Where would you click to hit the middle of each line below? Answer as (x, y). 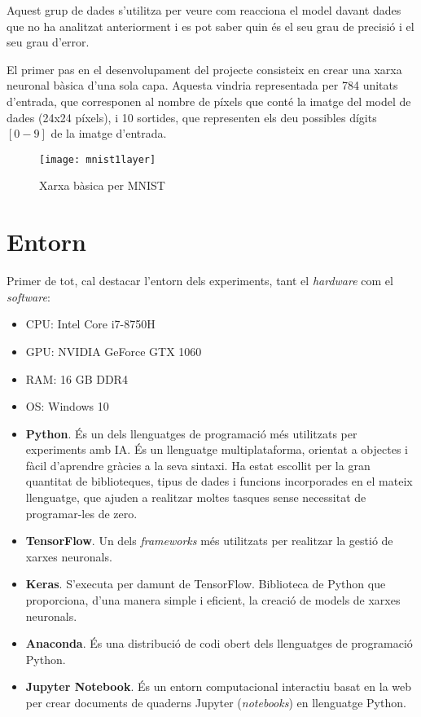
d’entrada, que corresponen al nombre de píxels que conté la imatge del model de (209, 101)
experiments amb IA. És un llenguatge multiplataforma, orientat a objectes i (217, 449)
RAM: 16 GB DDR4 (77, 378)
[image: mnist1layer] (98, 159)
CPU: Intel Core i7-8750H (90, 324)
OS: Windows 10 (67, 406)
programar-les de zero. (81, 513)
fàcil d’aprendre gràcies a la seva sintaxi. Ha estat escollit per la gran (198, 465)
